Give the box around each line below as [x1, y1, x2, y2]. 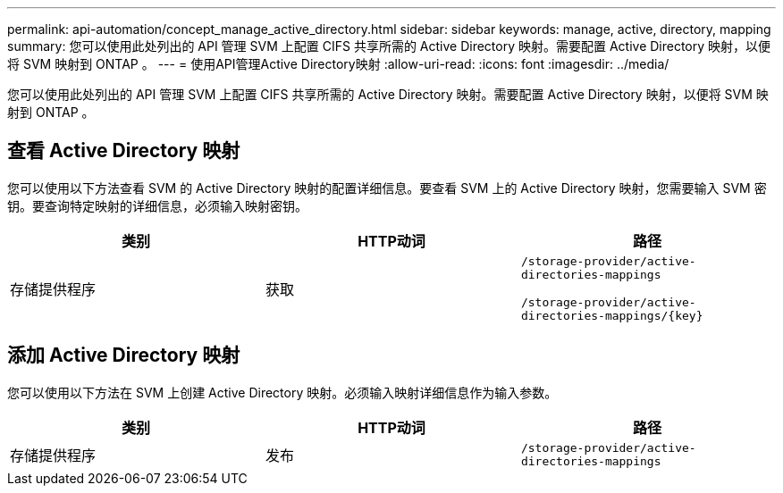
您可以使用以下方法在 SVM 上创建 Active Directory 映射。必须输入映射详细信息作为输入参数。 [7, 384, 558, 400]
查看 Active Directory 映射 [7, 139, 240, 163]
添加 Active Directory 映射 [7, 344, 240, 367]
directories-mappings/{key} [520, 308, 703, 322]
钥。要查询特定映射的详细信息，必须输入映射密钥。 [7, 197, 307, 213]
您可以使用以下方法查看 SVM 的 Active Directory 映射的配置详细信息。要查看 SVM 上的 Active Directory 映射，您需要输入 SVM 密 [7, 180, 767, 196]
